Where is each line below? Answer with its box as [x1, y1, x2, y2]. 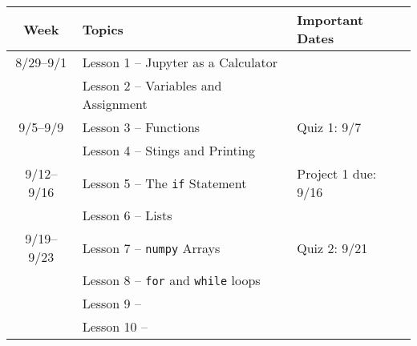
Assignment [82, 95, 148, 113]
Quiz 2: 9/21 [297, 238, 368, 257]
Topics [82, 19, 123, 38]
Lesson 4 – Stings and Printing [82, 141, 256, 159]
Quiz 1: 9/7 [297, 118, 362, 136]
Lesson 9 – [82, 294, 141, 312]
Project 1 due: [297, 164, 377, 183]
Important [297, 10, 364, 29]
